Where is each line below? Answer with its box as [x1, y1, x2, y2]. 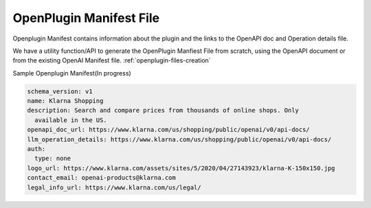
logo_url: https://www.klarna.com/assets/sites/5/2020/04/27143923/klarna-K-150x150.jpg [27, 164, 336, 172]
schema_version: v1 [27, 87, 93, 95]
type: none [34, 154, 71, 163]
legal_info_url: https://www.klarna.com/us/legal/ [27, 183, 202, 192]
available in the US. [34, 116, 108, 124]
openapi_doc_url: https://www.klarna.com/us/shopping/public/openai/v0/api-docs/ [27, 126, 311, 134]
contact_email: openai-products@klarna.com [27, 174, 177, 182]
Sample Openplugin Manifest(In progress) [12, 69, 132, 77]
